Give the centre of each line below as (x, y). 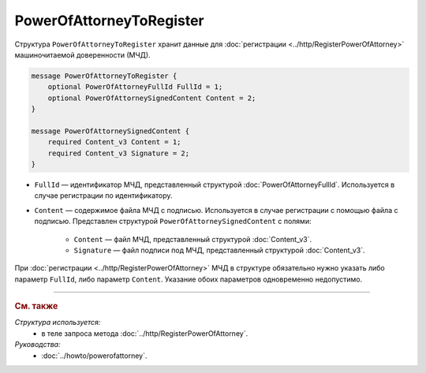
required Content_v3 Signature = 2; (118, 153)
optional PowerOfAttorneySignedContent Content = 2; (152, 98)
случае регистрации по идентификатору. (103, 196)
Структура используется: (58, 323)
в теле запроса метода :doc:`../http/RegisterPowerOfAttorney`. (145, 333)
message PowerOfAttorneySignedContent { (110, 131)
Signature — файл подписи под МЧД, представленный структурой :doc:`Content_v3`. (219, 250)
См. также (36, 306)
